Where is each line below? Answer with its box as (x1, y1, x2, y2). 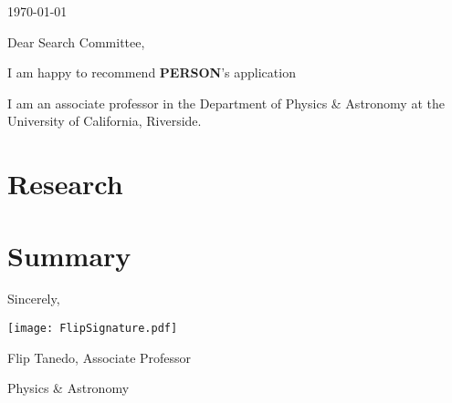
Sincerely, (7, 289, 60, 308)
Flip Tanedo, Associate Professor (7, 347, 192, 367)
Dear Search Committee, (7, 32, 145, 51)
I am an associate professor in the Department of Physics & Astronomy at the (7, 93, 445, 112)
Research (7, 165, 123, 202)
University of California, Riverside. (7, 111, 202, 130)
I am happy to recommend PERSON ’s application (7, 63, 296, 82)
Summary (7, 236, 131, 274)
